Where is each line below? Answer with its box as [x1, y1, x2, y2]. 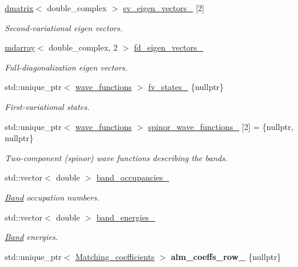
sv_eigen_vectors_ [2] [123, 2, 204, 14]
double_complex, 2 [48, 41, 118, 54]
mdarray [5, 41, 35, 54]
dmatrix [5, 2, 34, 14]
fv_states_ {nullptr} [148, 81, 224, 93]
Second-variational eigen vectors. [5, 21, 123, 34]
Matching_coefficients [75, 250, 155, 262]
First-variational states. [5, 100, 90, 112]
